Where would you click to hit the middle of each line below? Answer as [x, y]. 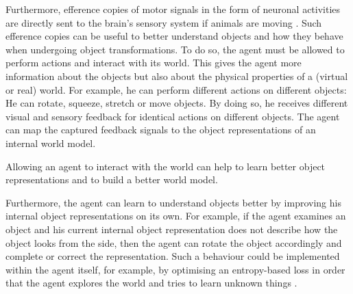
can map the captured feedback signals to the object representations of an [161, 130]
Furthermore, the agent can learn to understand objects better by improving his [173, 202]
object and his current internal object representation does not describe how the [172, 229]
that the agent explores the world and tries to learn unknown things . [151, 283]
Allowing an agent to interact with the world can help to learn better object [166, 166]
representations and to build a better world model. [112, 179]
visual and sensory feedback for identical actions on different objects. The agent [173, 116]
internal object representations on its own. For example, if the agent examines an [176, 216]
